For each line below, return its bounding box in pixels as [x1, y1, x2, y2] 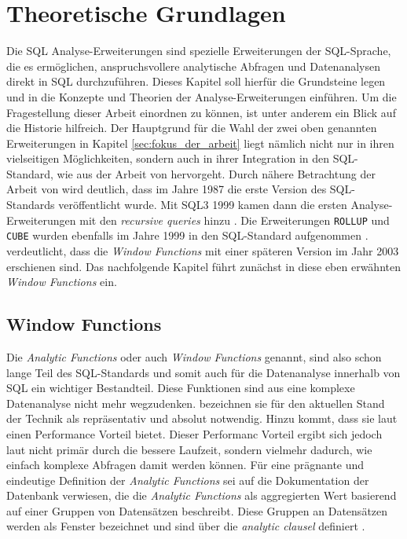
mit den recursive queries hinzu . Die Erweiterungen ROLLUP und [79, 211, 390, 228]
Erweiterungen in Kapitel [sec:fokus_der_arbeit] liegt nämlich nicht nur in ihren [6, 134, 394, 151]
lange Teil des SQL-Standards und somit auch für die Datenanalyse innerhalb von [6, 364, 401, 380]
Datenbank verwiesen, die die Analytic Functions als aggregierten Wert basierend [6, 487, 397, 504]
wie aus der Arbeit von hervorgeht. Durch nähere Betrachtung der [57, 165, 376, 181]
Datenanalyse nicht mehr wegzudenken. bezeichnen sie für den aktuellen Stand [6, 394, 385, 411]
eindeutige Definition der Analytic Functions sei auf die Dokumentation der [6, 471, 369, 488]
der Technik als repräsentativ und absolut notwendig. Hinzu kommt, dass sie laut [6, 410, 398, 427]
